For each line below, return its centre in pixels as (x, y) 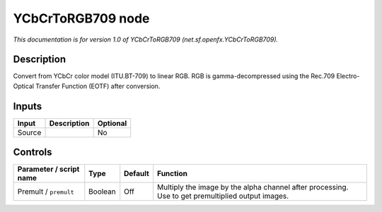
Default (137, 174)
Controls (33, 152)
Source (29, 132)
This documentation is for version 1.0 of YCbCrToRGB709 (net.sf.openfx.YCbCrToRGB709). (146, 39)
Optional (112, 123)
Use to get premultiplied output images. (223, 196)
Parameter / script (48, 169)
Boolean (102, 192)
